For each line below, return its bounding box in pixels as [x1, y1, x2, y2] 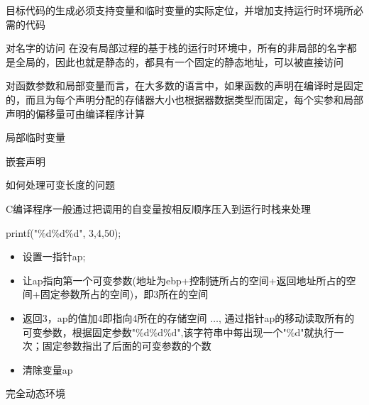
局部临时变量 [6, 130, 65, 145]
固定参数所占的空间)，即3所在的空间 [40, 287, 209, 301]
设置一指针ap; [22, 249, 86, 264]
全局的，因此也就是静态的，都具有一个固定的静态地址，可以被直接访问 [15, 54, 343, 69]
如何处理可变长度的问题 [6, 177, 115, 192]
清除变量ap [22, 362, 73, 377]
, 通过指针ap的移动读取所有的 [218, 310, 355, 325]
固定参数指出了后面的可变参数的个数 [42, 338, 211, 353]
